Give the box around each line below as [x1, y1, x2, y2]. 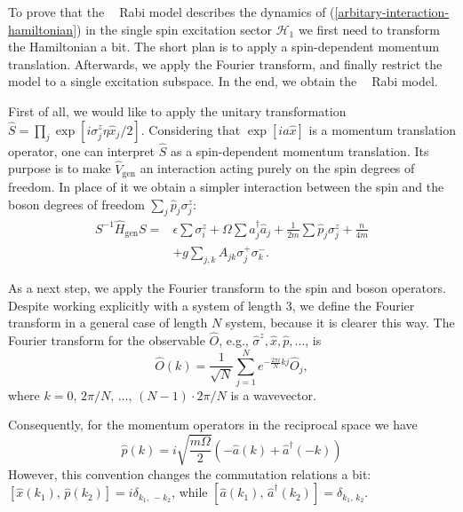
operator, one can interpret [8, 141, 156, 160]
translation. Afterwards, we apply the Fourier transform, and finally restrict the [8, 54, 443, 73]
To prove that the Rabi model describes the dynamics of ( [8, 3, 335, 20]
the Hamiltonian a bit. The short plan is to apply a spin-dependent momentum [8, 37, 440, 56]
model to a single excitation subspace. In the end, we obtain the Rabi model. [8, 72, 438, 91]
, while [172, 483, 208, 501]
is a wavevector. [230, 385, 316, 404]
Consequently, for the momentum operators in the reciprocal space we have [8, 415, 418, 434]
